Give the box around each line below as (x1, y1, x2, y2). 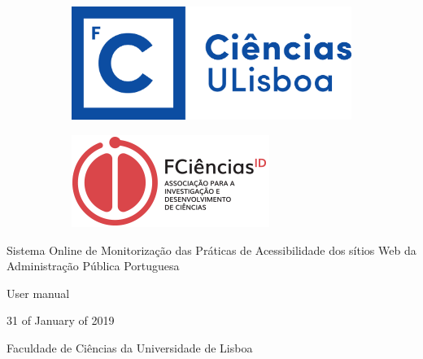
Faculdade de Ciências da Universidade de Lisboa (7, 339, 253, 356)
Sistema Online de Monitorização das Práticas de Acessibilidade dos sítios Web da (7, 241, 416, 258)
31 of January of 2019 (7, 312, 115, 329)
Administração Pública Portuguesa (7, 257, 180, 274)
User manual (7, 284, 70, 301)
